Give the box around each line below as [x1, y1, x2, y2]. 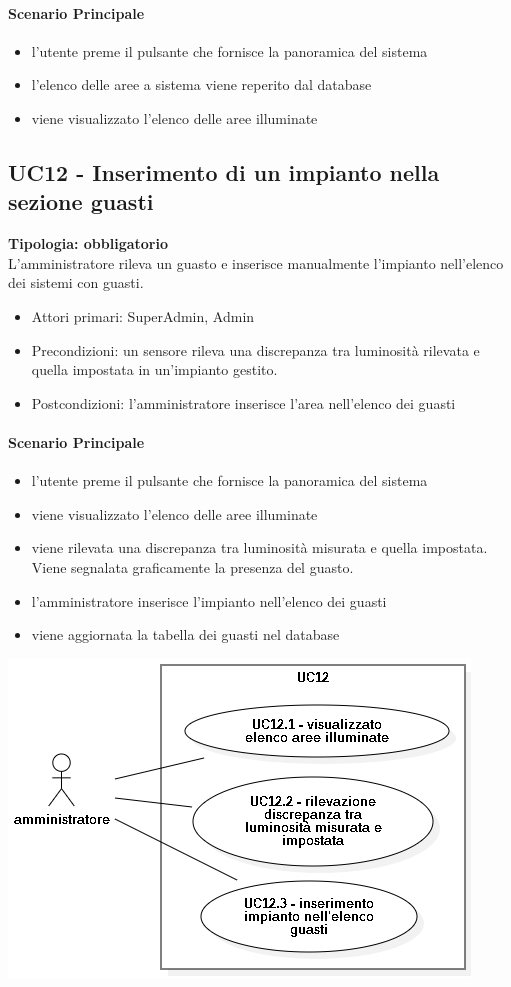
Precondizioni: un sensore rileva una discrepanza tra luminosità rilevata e [31, 339, 480, 360]
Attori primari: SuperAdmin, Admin [31, 305, 255, 326]
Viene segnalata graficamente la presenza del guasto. [31, 556, 354, 577]
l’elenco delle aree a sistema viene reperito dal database [31, 74, 372, 95]
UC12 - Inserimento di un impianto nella [8, 156, 440, 187]
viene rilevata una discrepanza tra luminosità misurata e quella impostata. [31, 537, 488, 558]
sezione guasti [8, 186, 154, 217]
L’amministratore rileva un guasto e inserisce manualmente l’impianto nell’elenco [8, 252, 504, 273]
